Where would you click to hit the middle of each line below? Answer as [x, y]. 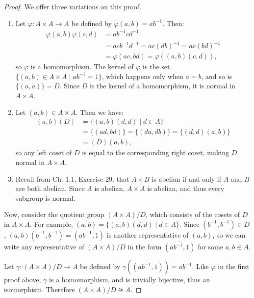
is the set [156, 67]
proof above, [23, 280]
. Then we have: [100, 112]
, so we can [229, 234]
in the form [145, 247]
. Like [200, 266]
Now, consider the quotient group [54, 214]
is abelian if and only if [187, 178]
